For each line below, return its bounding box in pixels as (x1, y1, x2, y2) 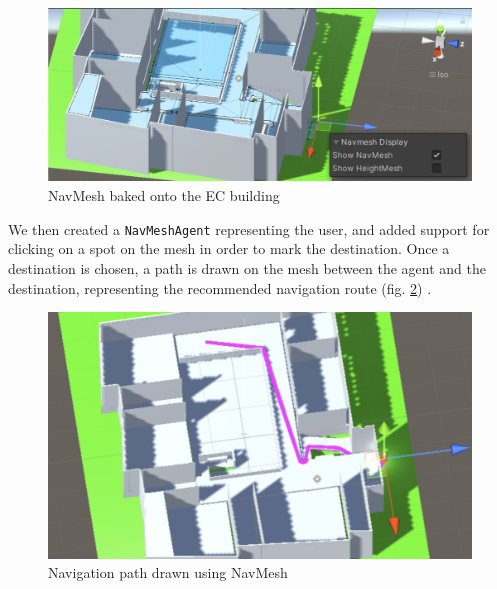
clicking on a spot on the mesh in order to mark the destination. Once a (8, 238, 450, 259)
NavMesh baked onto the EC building (48, 185, 280, 206)
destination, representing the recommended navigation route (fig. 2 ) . (8, 277, 432, 298)
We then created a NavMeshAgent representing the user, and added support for (8, 218, 490, 239)
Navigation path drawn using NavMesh (48, 562, 288, 583)
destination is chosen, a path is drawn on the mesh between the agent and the (8, 257, 486, 278)
